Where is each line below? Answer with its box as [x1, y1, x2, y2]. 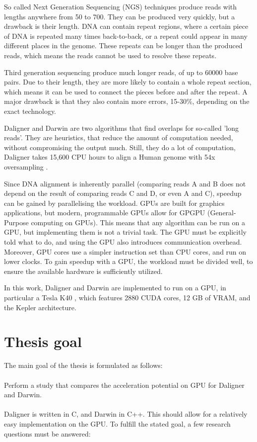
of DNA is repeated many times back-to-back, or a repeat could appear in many [4, 30, 248, 41]
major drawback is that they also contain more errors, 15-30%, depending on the [4, 96, 250, 106]
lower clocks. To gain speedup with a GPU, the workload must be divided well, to [4, 256, 253, 266]
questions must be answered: [4, 428, 91, 439]
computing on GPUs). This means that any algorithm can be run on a [31, 217, 245, 227]
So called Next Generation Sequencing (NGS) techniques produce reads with [4, 1, 237, 11]
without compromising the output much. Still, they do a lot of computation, [4, 142, 236, 152]
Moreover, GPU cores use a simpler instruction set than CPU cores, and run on [4, 246, 247, 257]
